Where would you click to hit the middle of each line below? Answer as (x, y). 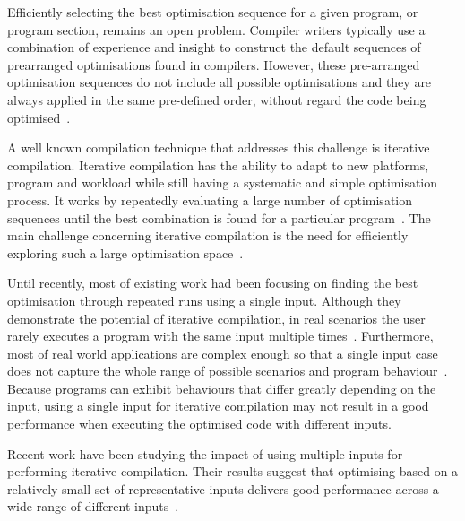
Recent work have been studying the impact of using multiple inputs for (205, 453)
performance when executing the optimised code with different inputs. (199, 424)
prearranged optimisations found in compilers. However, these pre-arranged (214, 64)
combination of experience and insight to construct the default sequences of (214, 47)
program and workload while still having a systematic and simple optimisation (223, 182)
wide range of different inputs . (93, 506)
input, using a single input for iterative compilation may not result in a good (218, 406)
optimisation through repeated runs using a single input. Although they (204, 300)
